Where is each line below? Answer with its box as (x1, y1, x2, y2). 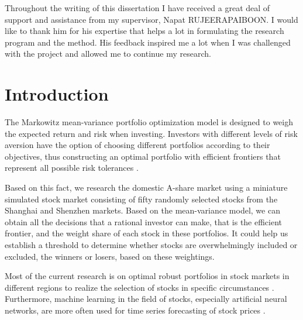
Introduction (5, 82, 109, 106)
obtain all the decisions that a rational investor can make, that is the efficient (5, 215, 283, 228)
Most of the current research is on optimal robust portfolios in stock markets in (5, 270, 290, 282)
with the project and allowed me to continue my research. (5, 47, 211, 60)
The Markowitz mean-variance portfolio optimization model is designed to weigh (5, 116, 293, 128)
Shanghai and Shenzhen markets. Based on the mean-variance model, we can (5, 204, 280, 216)
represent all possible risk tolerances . (5, 161, 139, 174)
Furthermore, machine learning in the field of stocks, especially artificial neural (5, 293, 287, 305)
